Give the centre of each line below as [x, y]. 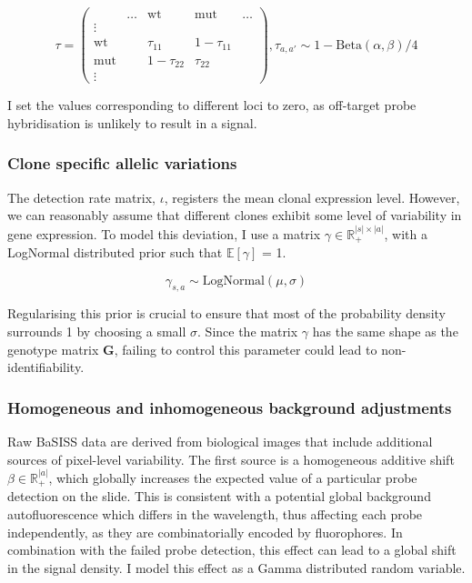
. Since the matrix [248, 331]
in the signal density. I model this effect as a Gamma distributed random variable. [236, 567]
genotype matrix [53, 349]
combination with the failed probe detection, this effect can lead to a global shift [232, 550]
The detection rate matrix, [82, 197]
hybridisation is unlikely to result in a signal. [132, 122]
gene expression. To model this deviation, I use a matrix [164, 233]
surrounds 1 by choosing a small [97, 331]
